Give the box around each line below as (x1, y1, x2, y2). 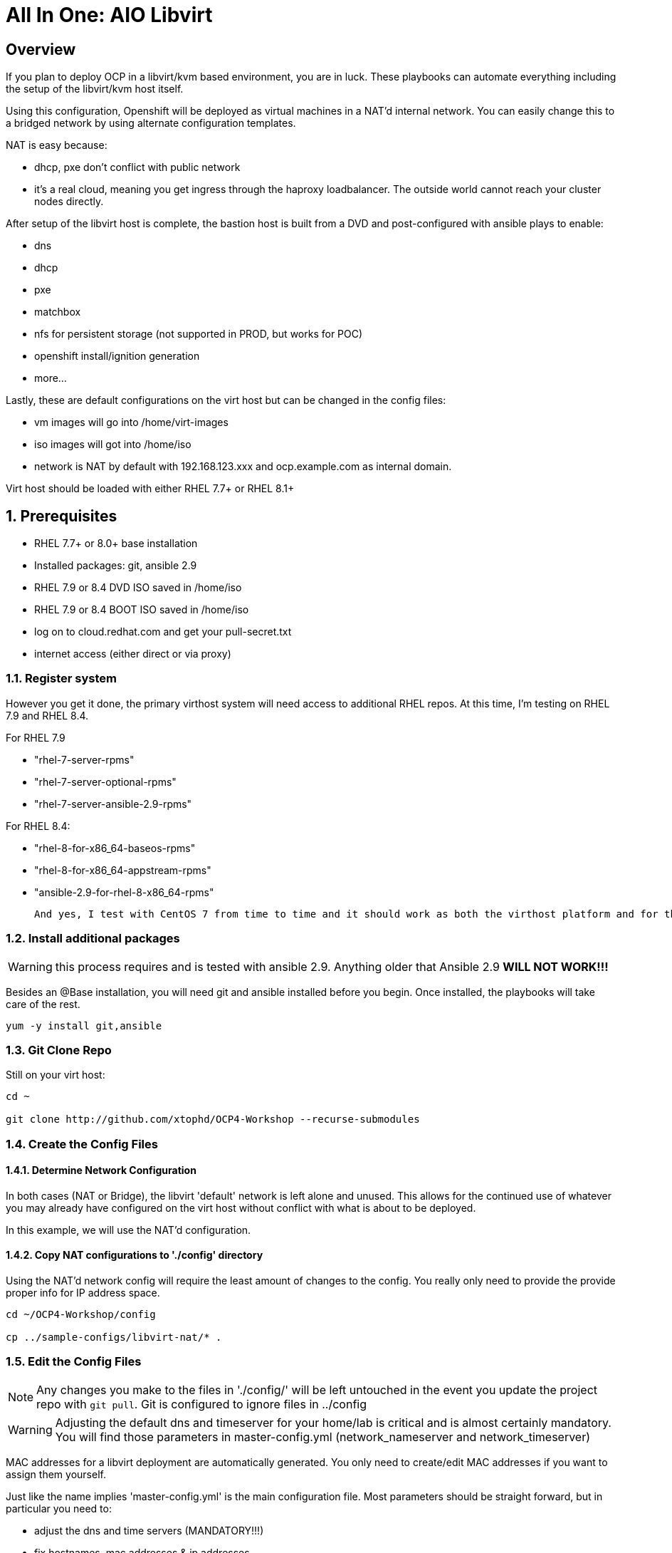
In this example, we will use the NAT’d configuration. (6, 1223, 251, 1236)
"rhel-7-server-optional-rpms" (34, 775, 177, 788)
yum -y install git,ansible (6, 1019, 162, 1032)
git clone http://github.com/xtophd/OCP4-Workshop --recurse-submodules (6, 1113, 420, 1126)
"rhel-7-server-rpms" (34, 753, 135, 766)
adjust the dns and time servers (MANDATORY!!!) (34, 1524, 264, 1537)
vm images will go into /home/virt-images (34, 416, 229, 429)
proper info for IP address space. (6, 1287, 160, 1299)
